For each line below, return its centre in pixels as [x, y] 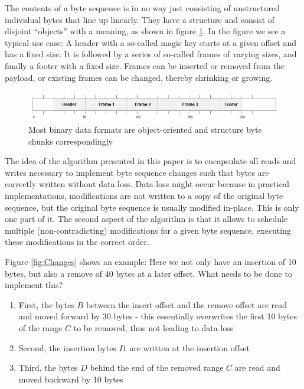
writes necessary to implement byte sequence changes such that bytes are [137, 172]
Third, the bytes [48, 367]
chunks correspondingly [71, 141]
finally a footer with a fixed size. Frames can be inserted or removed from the [145, 65]
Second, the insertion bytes [67, 347]
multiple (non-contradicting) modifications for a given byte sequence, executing [148, 230]
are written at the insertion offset [190, 347]
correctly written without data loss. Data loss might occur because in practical [147, 184]
